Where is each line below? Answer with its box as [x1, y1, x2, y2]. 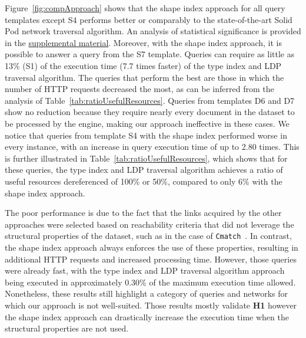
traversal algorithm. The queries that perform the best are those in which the [5, 71, 284, 83]
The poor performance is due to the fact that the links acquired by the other [5, 206, 282, 219]
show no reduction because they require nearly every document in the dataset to [5, 106, 295, 118]
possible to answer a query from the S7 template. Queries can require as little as [5, 48, 295, 60]
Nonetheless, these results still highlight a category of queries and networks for [5, 287, 288, 300]
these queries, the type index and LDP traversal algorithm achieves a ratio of [5, 163, 283, 176]
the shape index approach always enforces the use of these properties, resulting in [5, 241, 298, 253]
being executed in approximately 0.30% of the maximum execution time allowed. [5, 275, 296, 288]
